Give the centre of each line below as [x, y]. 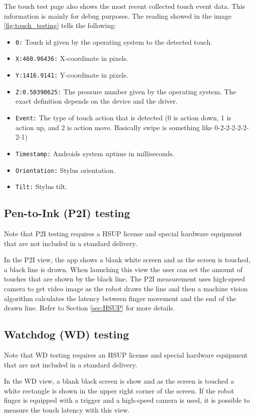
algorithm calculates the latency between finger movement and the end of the [120, 298]
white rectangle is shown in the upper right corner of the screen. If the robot [119, 390]
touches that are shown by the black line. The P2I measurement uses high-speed [125, 279]
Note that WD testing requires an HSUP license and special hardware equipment [126, 354]
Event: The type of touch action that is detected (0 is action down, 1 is [123, 117]
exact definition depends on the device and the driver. [97, 101]
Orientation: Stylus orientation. [65, 170]
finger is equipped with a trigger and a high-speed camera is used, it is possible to [127, 400]
